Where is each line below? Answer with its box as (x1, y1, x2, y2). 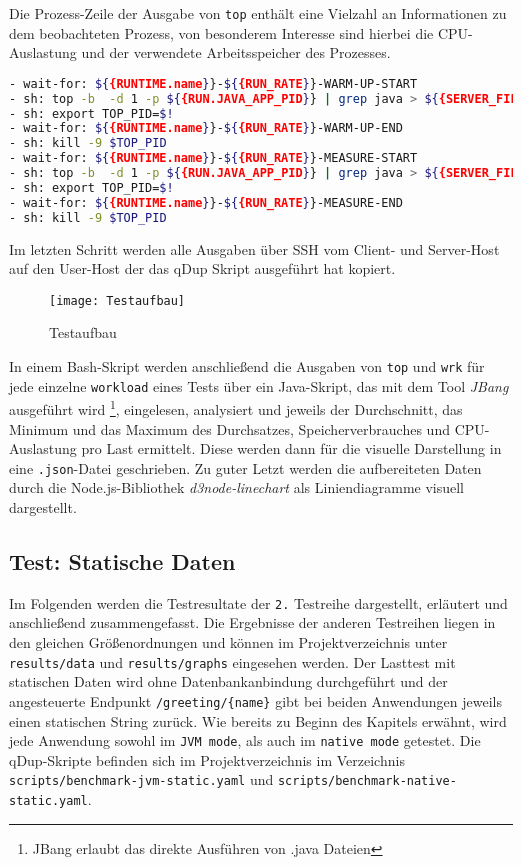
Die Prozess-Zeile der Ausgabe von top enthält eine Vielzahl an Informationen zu (9, 3, 507, 23)
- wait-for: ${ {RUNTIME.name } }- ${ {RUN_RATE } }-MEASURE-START (9, 151, 418, 166)
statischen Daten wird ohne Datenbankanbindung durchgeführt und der (9, 671, 448, 692)
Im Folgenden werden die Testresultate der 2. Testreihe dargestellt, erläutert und (9, 592, 508, 613)
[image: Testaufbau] (49, 293, 186, 308)
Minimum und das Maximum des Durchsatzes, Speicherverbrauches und (9, 418, 450, 439)
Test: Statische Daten (9, 546, 236, 577)
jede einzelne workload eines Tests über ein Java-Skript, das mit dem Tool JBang (9, 375, 509, 396)
